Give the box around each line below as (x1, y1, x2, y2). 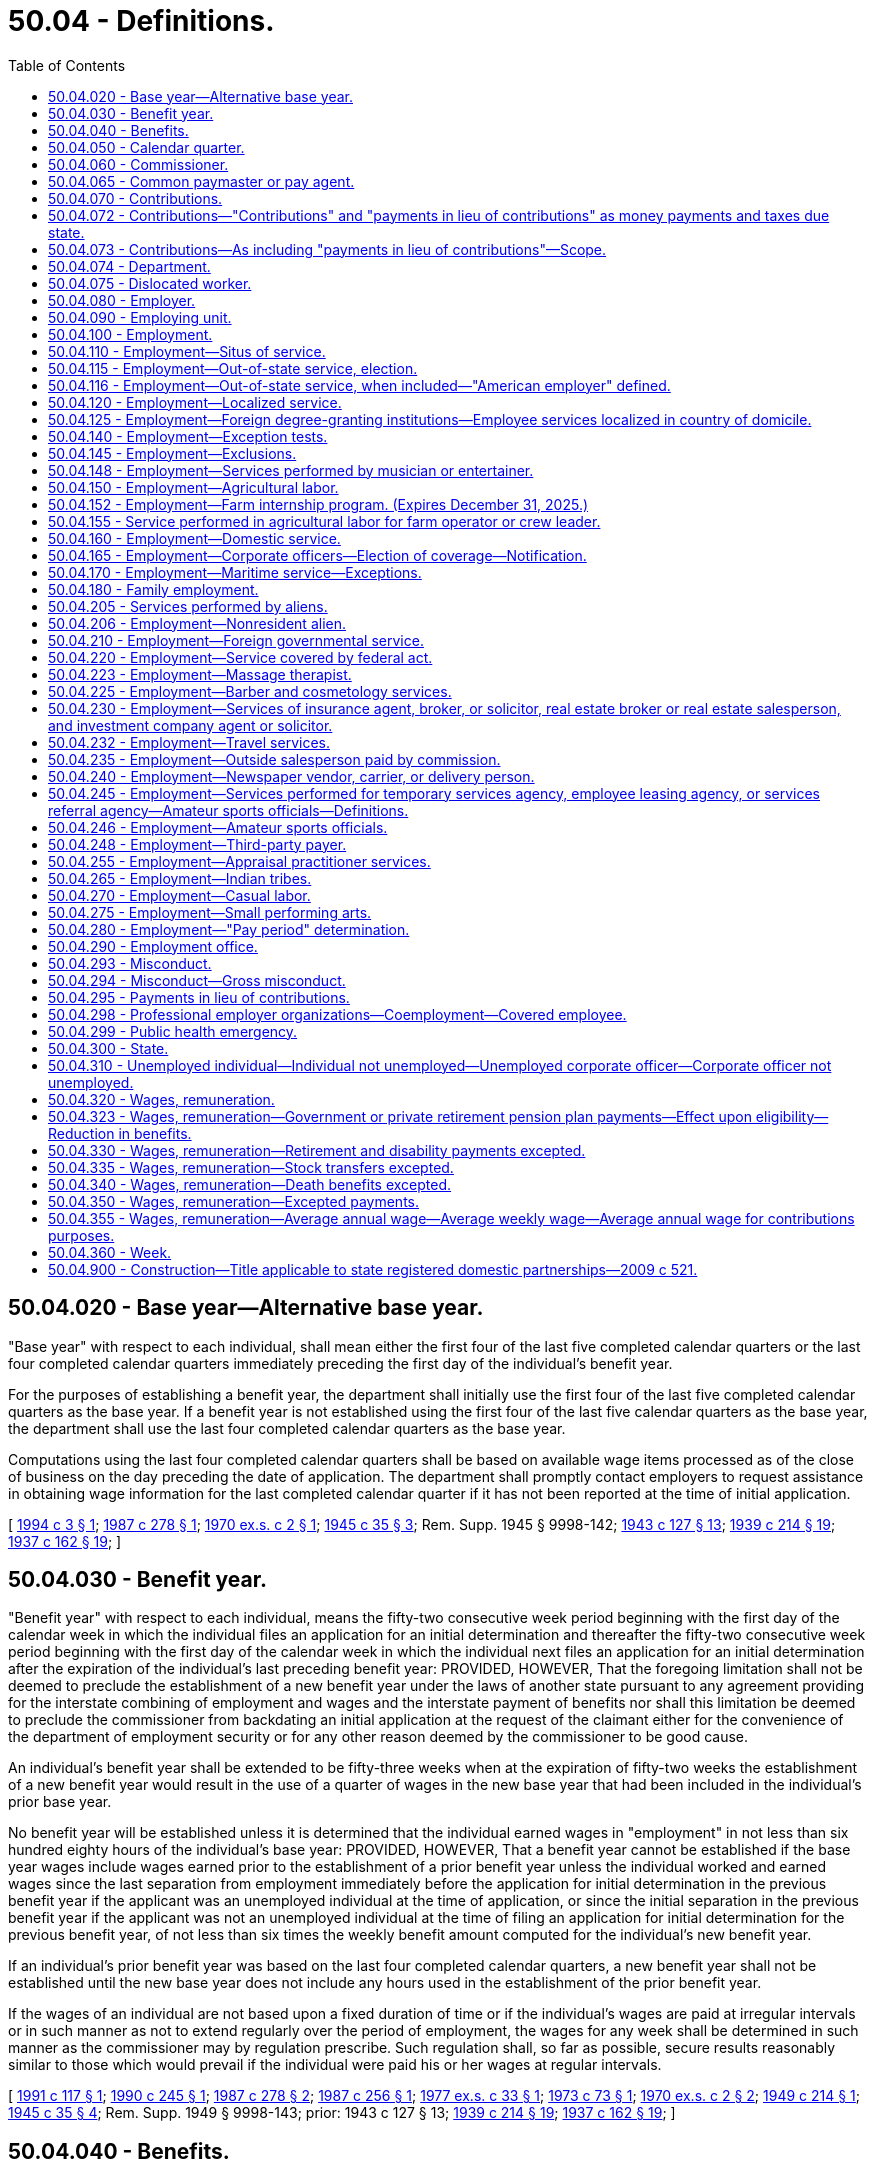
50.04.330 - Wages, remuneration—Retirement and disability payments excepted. (48, 1141, 586, 1159)
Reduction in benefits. (48, 1124, 192, 1142)
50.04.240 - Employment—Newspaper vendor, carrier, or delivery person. (48, 767, 535, 785)
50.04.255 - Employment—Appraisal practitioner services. (48, 852, 431, 870)
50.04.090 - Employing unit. (48, 308, 232, 326)
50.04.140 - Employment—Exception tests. (48, 427, 328, 445)
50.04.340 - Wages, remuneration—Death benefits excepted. (48, 1175, 452, 1193)
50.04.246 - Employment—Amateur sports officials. (48, 818, 388, 836)
